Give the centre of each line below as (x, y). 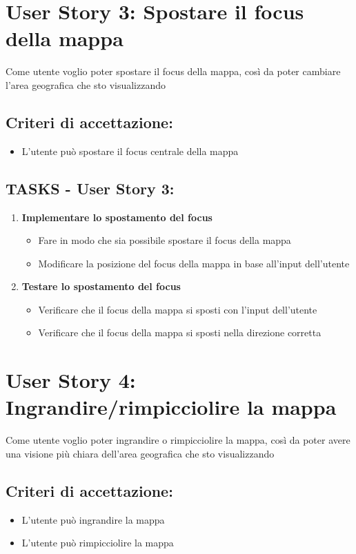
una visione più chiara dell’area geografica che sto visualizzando (140, 453)
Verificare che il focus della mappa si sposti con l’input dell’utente (178, 309)
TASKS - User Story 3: (90, 188)
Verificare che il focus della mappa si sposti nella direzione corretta (180, 332)
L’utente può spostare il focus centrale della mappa (130, 151)
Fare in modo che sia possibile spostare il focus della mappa (165, 240)
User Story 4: (71, 380)
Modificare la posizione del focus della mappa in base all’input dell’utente (194, 263)
